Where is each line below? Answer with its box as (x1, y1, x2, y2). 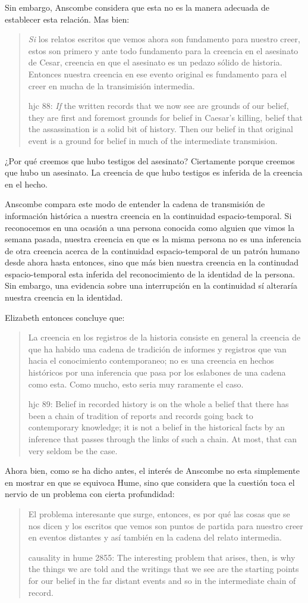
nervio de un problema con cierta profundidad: (5, 488, 175, 500)
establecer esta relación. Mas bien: (5, 13, 130, 25)
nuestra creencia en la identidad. (5, 291, 123, 304)
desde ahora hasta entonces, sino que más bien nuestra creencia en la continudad (5, 256, 299, 268)
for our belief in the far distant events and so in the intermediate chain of (28, 574, 296, 586)
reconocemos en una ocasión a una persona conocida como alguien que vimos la (5, 221, 295, 233)
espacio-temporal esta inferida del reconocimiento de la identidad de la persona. (5, 267, 296, 280)
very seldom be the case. (28, 444, 118, 457)
